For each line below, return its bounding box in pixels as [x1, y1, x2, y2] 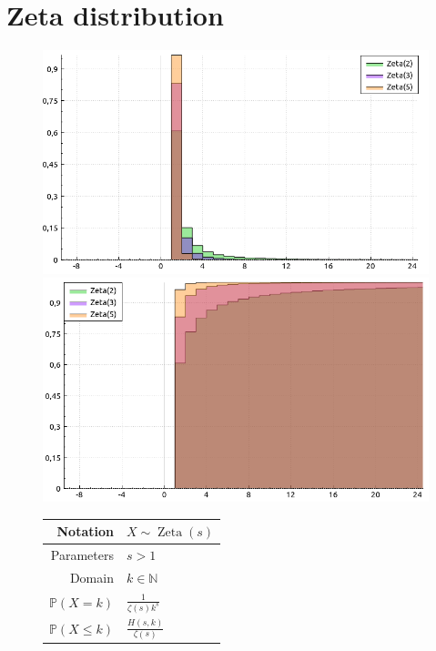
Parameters [50, 545, 114, 565]
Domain [69, 567, 114, 586]
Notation [56, 522, 114, 541]
